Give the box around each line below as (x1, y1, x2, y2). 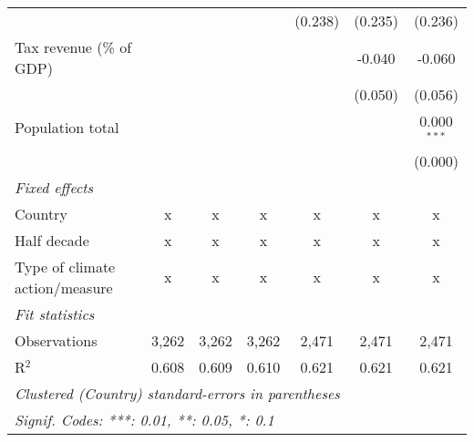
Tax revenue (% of (15, 36, 132, 57)
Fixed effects (15, 176, 94, 198)
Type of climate (15, 255, 116, 277)
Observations (15, 329, 98, 351)
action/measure (15, 276, 113, 298)
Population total (15, 117, 119, 139)
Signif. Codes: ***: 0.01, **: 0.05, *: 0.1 (15, 408, 274, 430)
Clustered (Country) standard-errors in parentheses (15, 382, 340, 404)
